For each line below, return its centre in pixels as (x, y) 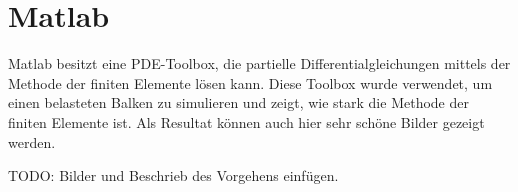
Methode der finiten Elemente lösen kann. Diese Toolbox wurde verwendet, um (250, 82)
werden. (32, 141)
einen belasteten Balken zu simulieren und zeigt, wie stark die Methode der (238, 102)
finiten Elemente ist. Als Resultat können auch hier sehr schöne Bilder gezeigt (246, 121)
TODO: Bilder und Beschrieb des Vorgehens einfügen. (173, 175)
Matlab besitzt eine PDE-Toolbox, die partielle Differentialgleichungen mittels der (259, 63)
